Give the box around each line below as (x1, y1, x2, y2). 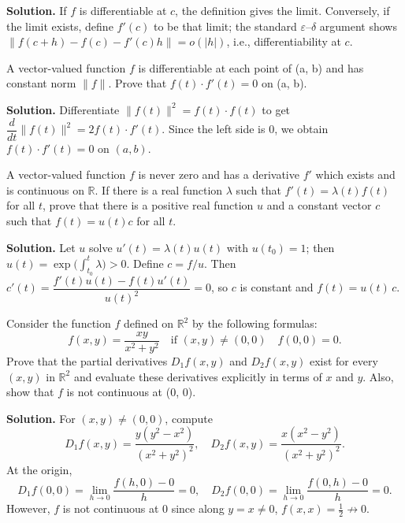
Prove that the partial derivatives (6, 352, 168, 369)
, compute (165, 410, 214, 426)
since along (171, 500, 225, 517)
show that (6, 384, 54, 400)
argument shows (319, 17, 397, 34)
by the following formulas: (191, 315, 318, 332)
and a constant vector (266, 197, 372, 213)
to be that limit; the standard (153, 17, 297, 34)
